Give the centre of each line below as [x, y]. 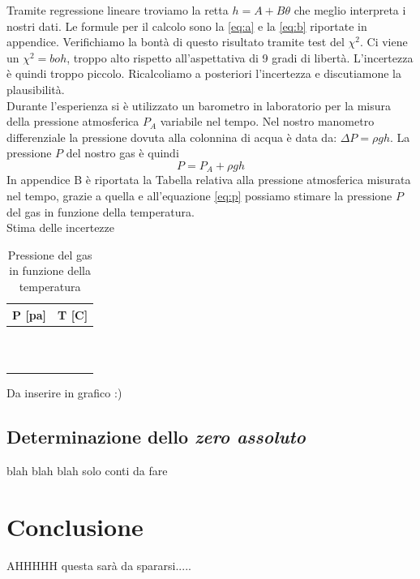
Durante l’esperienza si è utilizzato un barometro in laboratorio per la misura [199, 105]
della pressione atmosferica [73, 121]
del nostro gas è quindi [122, 153]
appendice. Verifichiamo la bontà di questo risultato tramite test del [176, 42]
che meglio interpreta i [350, 10]
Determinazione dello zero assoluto [156, 437]
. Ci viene [384, 42]
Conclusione [75, 526]
